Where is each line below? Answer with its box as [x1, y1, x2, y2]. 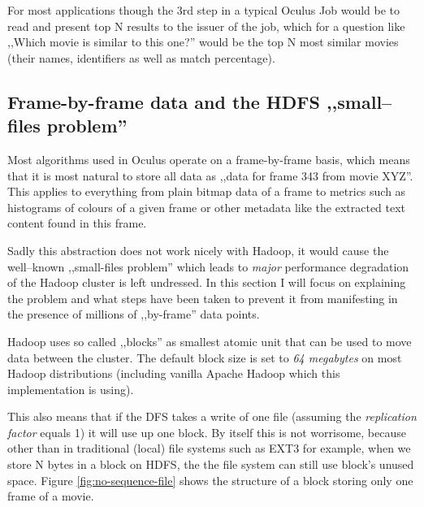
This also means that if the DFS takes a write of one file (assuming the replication [7, 408, 417, 425]
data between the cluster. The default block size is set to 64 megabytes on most [7, 349, 402, 366]
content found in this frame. [7, 214, 147, 232]
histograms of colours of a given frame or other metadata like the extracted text [7, 198, 406, 215]
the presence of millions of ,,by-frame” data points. [7, 305, 260, 323]
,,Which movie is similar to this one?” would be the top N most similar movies [7, 33, 399, 50]
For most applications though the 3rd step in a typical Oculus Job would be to [7, 2, 400, 18]
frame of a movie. [7, 487, 94, 505]
